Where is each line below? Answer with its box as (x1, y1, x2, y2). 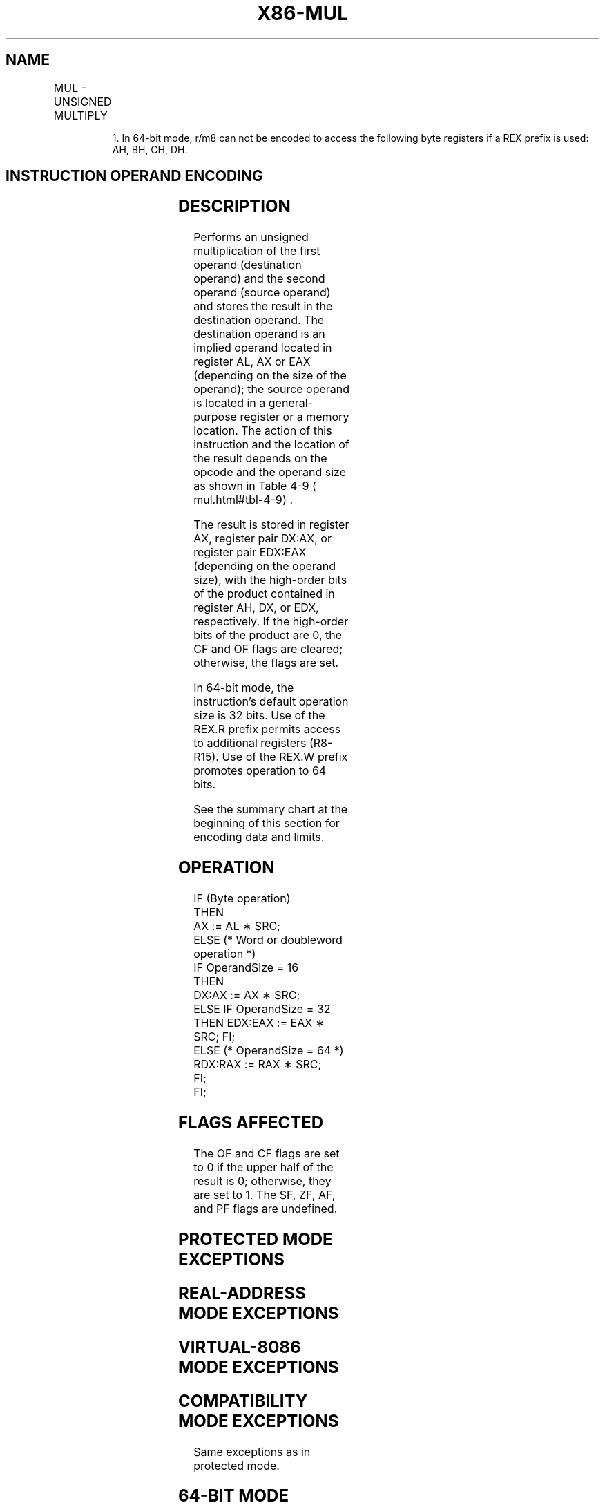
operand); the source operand (193, 382, 350, 397)
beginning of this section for (193, 816, 340, 831)
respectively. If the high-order (193, 614, 349, 629)
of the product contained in (193, 587, 335, 601)
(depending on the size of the (193, 368, 347, 383)
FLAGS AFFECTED (177, 1113, 324, 1133)
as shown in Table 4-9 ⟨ (193, 479, 317, 493)
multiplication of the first (193, 244, 320, 258)
